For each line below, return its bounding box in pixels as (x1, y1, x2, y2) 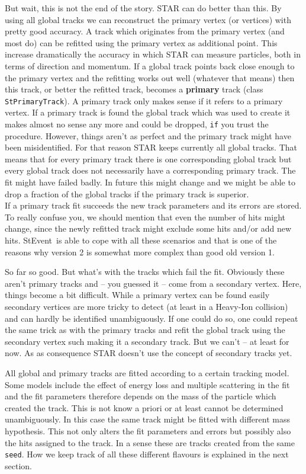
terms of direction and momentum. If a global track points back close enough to (5, 59, 295, 72)
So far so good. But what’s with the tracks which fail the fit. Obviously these (5, 265, 285, 278)
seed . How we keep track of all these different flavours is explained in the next (5, 448, 289, 460)
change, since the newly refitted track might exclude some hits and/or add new (5, 222, 292, 235)
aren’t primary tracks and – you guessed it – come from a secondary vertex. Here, (5, 277, 302, 289)
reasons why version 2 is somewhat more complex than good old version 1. (5, 245, 275, 258)
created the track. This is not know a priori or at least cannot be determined (5, 401, 284, 414)
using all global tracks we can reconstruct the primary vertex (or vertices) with (5, 13, 291, 25)
